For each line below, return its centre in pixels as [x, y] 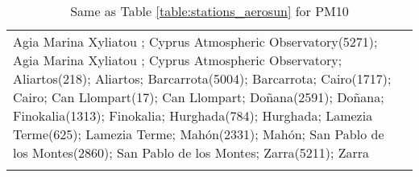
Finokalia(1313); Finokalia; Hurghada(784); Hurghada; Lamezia [193, 115]
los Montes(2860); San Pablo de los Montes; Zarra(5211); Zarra [191, 152]
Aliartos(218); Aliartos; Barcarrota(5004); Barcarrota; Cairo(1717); [202, 78]
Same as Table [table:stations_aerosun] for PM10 [209, 11]
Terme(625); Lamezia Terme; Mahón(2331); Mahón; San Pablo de [199, 134]
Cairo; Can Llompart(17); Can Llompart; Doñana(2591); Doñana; [199, 97]
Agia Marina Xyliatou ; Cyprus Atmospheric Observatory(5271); [195, 41]
